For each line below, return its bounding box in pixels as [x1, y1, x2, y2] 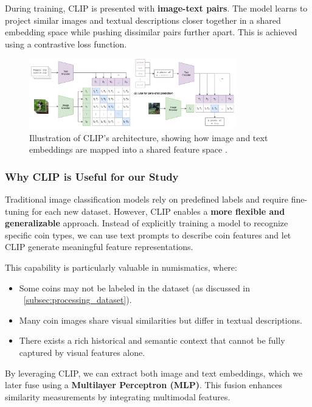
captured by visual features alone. [19, 346, 145, 358]
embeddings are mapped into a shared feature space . [29, 143, 227, 156]
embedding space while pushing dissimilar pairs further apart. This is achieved [5, 26, 297, 38]
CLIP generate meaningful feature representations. [5, 240, 193, 253]
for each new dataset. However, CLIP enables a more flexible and [32, 204, 285, 217]
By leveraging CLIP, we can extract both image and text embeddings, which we [5, 366, 303, 379]
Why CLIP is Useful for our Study [5, 169, 179, 184]
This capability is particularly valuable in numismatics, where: [5, 260, 237, 273]
